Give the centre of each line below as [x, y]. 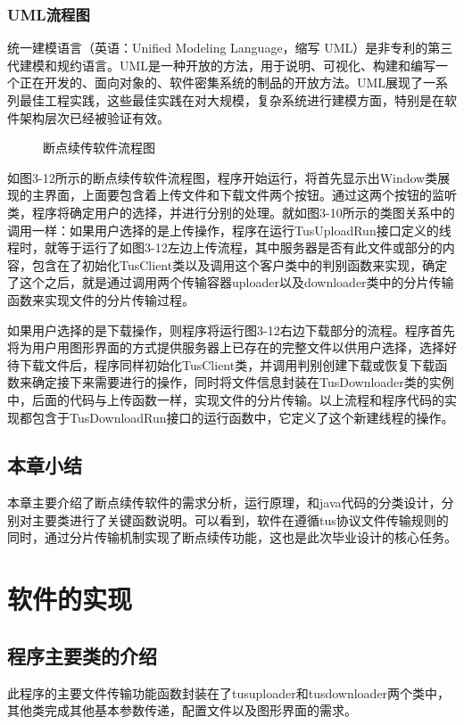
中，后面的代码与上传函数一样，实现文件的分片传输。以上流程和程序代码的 [226, 399]
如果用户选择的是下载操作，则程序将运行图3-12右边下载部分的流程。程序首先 [231, 330]
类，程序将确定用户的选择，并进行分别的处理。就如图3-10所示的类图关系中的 [231, 212]
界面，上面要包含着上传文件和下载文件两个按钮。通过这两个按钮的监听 [250, 195]
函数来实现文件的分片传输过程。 [101, 299]
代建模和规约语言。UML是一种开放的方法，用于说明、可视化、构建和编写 [222, 65]
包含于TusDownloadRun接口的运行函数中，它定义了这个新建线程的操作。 [243, 417]
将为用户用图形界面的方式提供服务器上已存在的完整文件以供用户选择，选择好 [232, 347]
